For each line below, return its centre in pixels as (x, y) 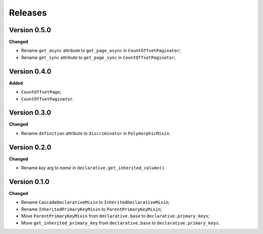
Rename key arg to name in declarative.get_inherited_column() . (94, 168)
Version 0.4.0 (30, 71)
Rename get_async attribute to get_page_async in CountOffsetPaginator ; (101, 51)
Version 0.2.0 (30, 147)
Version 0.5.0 (30, 30)
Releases (28, 13)
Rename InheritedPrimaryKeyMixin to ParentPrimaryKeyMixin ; (92, 209)
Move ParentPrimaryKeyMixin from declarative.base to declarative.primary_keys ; (115, 216)
